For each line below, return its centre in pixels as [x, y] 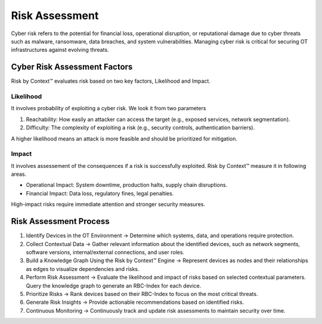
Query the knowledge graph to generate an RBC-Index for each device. [114, 285]
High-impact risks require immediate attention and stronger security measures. [108, 204]
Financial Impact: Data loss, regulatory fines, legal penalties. [100, 193]
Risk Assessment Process [60, 221]
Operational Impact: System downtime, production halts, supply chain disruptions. [127, 185]
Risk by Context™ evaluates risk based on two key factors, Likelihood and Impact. [111, 81]
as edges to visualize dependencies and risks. [83, 269]
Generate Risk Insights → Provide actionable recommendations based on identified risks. [135, 302]
